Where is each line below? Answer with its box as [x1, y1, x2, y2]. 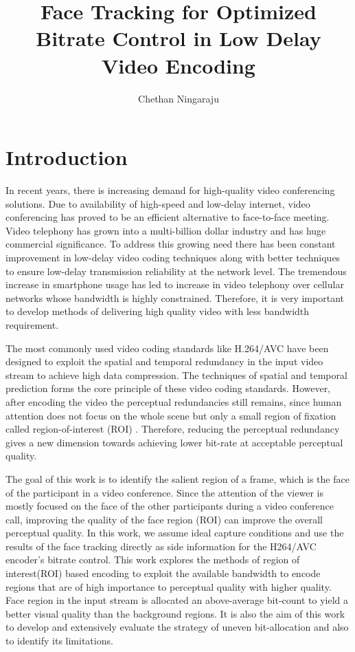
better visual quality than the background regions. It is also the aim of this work [5, 606, 345, 620]
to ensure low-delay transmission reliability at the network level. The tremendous [5, 263, 347, 278]
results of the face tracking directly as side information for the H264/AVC [5, 539, 317, 553]
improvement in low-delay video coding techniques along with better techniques [5, 250, 341, 264]
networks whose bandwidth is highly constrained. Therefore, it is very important [5, 290, 344, 305]
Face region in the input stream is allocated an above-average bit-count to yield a [5, 593, 348, 607]
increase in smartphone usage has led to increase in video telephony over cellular [5, 277, 344, 292]
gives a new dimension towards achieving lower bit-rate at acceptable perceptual [5, 435, 343, 449]
